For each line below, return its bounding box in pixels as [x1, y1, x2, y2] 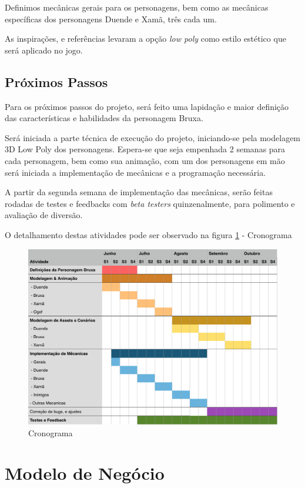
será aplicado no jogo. [5, 44, 83, 56]
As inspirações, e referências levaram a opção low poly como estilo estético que [5, 32, 286, 45]
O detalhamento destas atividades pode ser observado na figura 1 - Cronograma [5, 228, 292, 240]
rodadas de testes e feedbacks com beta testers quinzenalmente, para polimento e [5, 197, 295, 209]
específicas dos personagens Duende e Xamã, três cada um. [5, 12, 217, 25]
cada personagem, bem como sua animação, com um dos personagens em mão [5, 154, 285, 166]
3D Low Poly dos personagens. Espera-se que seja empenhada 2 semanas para [5, 143, 286, 155]
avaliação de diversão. [5, 209, 83, 221]
